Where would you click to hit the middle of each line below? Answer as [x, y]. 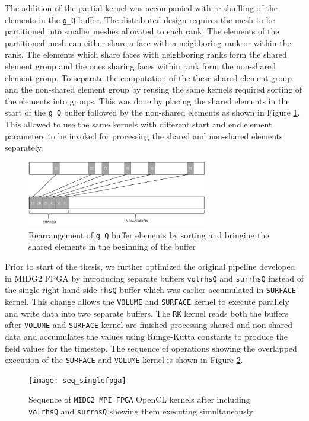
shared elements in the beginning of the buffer [112, 246]
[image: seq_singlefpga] [77, 380]
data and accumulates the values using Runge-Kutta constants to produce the [146, 336]
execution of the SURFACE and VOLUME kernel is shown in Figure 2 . [124, 360]
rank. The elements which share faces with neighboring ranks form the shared [146, 54]
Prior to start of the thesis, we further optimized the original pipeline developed [150, 267]
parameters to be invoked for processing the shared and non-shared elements [144, 135]
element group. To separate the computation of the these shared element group [149, 77]
